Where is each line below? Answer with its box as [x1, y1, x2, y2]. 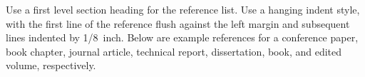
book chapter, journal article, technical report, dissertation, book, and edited [6, 43, 342, 58]
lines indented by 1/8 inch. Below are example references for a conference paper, [6, 30, 359, 45]
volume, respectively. [6, 58, 96, 73]
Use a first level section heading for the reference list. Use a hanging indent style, [6, 2, 360, 16]
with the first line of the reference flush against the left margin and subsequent [6, 16, 350, 31]
